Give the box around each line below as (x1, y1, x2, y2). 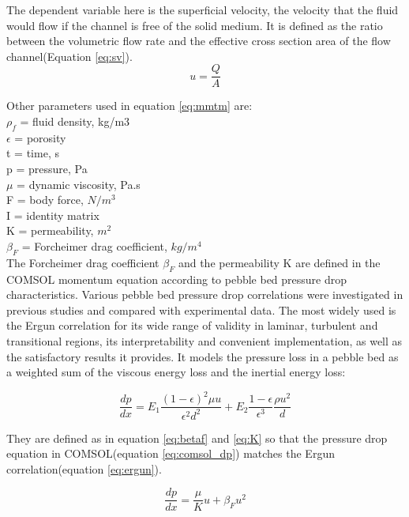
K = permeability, (6, 222, 94, 239)
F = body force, (6, 191, 84, 208)
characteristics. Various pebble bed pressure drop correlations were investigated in (6, 286, 403, 303)
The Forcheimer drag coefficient (6, 254, 159, 270)
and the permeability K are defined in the (178, 254, 381, 270)
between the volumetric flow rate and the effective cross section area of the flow (6, 32, 391, 49)
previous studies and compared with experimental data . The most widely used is (6, 301, 396, 318)
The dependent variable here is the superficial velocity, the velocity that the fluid (6, 2, 399, 17)
